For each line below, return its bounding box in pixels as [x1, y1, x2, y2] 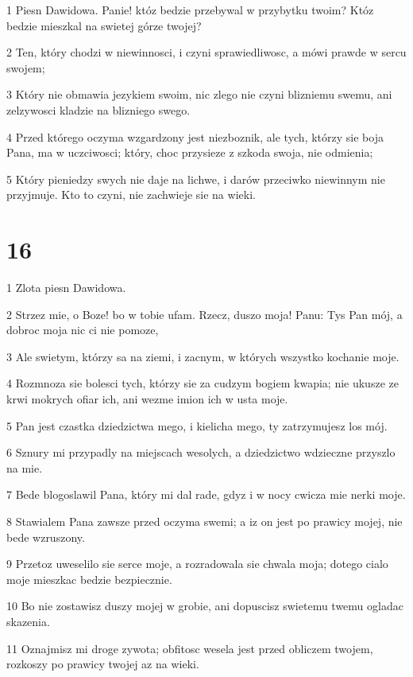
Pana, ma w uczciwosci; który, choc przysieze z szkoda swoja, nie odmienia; [6, 144, 373, 161]
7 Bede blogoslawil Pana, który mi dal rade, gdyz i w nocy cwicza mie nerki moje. [6, 486, 406, 503]
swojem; [6, 59, 45, 76]
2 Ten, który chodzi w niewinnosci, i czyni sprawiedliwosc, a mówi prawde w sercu [6, 44, 407, 60]
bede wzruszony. [6, 528, 85, 545]
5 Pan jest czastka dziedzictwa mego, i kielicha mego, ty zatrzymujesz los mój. [6, 417, 388, 434]
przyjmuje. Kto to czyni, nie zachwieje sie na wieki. [6, 186, 256, 203]
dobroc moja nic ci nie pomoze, [6, 321, 159, 338]
